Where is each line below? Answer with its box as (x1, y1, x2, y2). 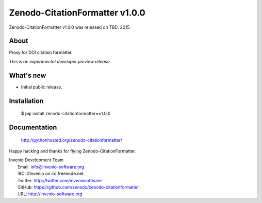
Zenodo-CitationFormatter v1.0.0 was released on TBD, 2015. (9, 24, 131, 30)
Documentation (9, 123, 57, 131)
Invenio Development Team (9, 157, 64, 163)
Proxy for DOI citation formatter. (9, 50, 73, 55)
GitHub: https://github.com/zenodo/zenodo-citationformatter (17, 184, 139, 190)
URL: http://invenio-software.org (17, 191, 82, 197)
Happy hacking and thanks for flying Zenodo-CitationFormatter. (9, 148, 136, 154)
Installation (9, 97, 44, 105)
